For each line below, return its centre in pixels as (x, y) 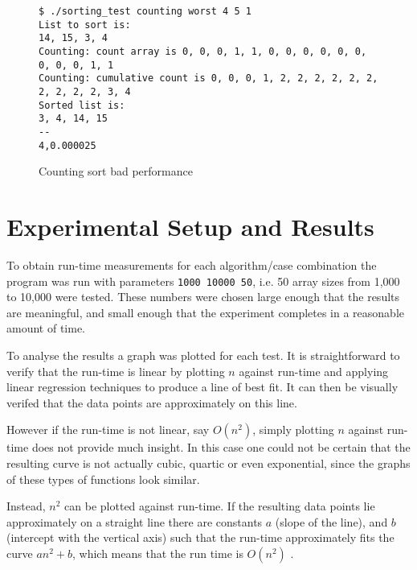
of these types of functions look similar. (103, 479)
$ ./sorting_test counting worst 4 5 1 (145, 11)
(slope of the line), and (331, 521)
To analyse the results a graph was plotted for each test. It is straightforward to (203, 355)
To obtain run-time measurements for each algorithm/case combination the (192, 264)
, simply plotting (293, 430)
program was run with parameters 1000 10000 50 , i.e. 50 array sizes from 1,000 (203, 281)
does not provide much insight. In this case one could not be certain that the (221, 447)
